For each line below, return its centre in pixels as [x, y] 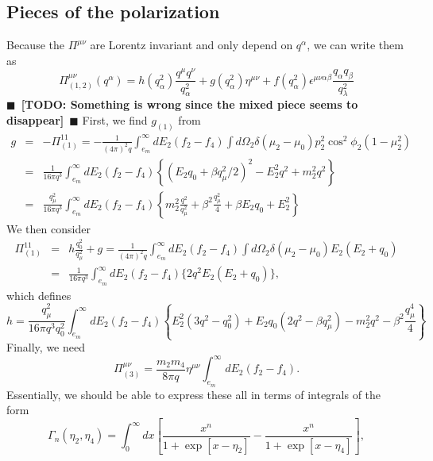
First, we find [115, 119]
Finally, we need [46, 347]
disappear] [35, 119]
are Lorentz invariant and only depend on [191, 45]
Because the [35, 45]
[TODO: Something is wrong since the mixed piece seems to [189, 104]
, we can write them [355, 45]
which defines [39, 295]
